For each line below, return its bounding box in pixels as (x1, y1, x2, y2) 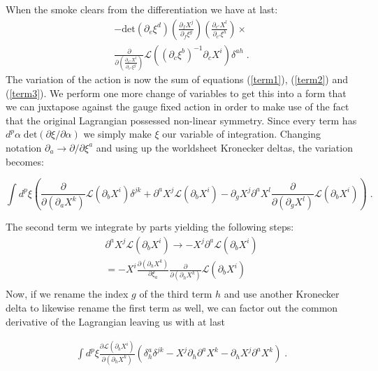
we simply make (83, 126, 152, 141)
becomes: (6, 154, 44, 168)
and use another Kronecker (224, 286, 340, 301)
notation (6, 140, 42, 154)
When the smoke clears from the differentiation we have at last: (6, 2, 278, 16)
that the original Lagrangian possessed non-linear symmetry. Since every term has (6, 112, 357, 127)
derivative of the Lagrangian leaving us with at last (6, 314, 225, 328)
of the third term (139, 286, 212, 301)
